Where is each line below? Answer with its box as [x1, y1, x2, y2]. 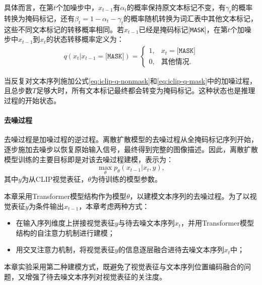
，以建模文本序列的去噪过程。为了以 [129, 191, 250, 201]
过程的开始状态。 [4, 95, 60, 106]
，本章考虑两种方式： [79, 200, 150, 211]
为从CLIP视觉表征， [21, 174, 88, 184]
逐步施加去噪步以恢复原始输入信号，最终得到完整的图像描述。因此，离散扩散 [4, 144, 258, 155]
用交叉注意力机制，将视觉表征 [16, 244, 115, 255]
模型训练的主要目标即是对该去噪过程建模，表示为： [4, 154, 173, 164]
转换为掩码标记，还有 [4, 13, 75, 23]
